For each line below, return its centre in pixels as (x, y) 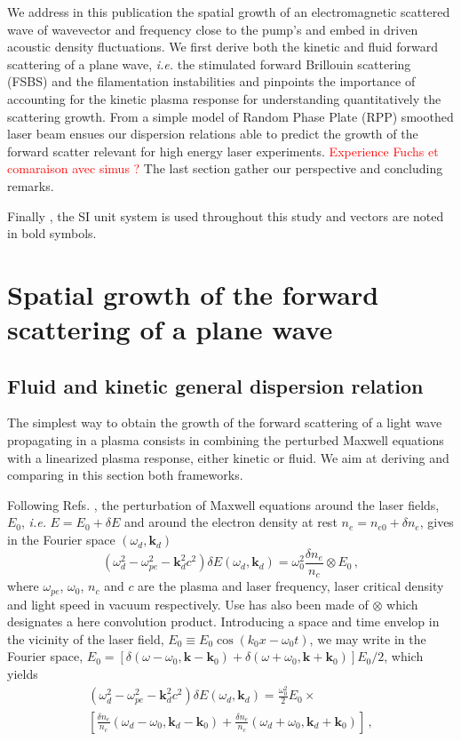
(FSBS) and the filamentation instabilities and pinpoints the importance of (211, 81)
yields (23, 673)
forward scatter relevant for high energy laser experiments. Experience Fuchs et (223, 151)
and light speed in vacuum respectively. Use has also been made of (188, 604)
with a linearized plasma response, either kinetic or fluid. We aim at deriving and (228, 457)
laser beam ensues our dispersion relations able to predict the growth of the (213, 134)
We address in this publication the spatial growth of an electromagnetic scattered (229, 12)
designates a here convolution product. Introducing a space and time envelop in (223, 621)
